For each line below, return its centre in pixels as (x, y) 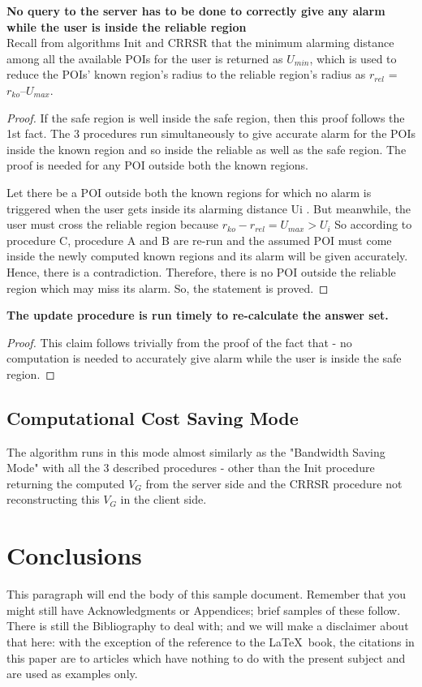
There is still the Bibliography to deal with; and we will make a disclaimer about (208, 626)
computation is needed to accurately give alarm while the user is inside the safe (204, 358)
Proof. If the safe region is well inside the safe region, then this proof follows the (206, 117)
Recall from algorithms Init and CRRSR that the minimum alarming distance (200, 43)
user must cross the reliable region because (113, 224)
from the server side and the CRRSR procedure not (274, 483)
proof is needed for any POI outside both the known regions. (157, 165)
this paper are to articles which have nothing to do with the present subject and (206, 657)
